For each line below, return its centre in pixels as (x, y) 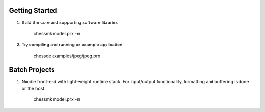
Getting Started (33, 11)
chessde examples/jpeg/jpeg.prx (67, 56)
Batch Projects (32, 70)
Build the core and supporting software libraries (69, 22)
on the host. (34, 88)
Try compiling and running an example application (72, 45)
